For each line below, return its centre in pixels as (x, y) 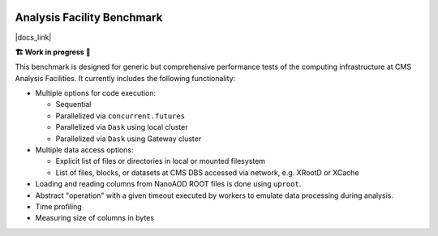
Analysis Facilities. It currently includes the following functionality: (125, 78)
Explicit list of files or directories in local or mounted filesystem (161, 161)
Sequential (73, 105)
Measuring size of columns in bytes (94, 218)
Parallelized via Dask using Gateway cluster (129, 139)
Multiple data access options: (84, 150)
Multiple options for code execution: (96, 93)
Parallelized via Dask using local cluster (122, 127)
